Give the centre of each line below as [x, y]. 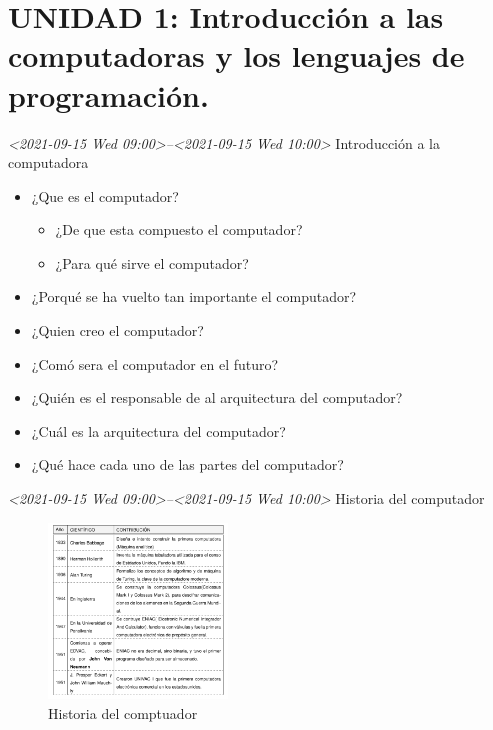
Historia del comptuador [123, 712]
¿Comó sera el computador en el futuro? [155, 363]
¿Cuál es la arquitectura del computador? [158, 430]
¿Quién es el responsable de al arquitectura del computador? [217, 397]
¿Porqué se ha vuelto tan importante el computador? [194, 296]
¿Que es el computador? [105, 195]
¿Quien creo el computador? [117, 330]
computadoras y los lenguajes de [236, 55]
